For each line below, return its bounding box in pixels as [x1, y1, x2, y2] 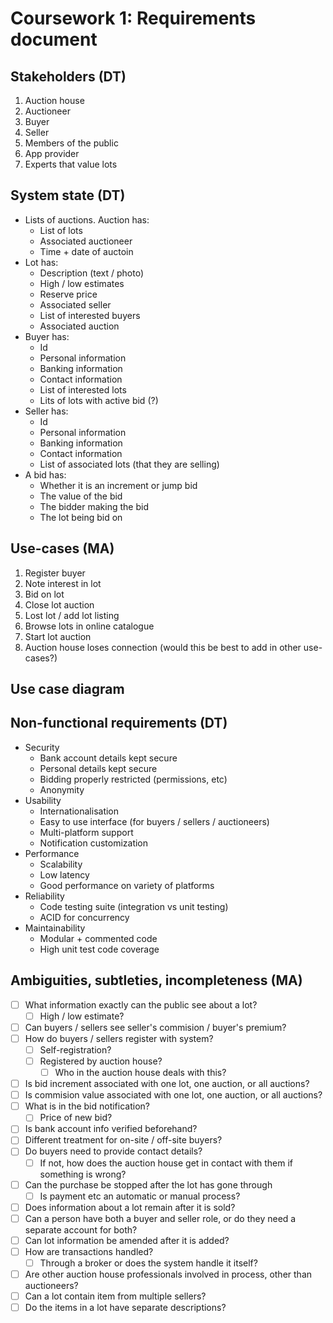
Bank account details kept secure [39, 752, 178, 764]
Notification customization [39, 837, 149, 849]
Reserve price [39, 288, 98, 300]
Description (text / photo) [39, 267, 145, 279]
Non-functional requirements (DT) [10, 715, 228, 732]
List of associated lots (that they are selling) [39, 458, 220, 470]
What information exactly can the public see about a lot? [24, 998, 258, 1011]
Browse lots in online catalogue [24, 620, 155, 632]
